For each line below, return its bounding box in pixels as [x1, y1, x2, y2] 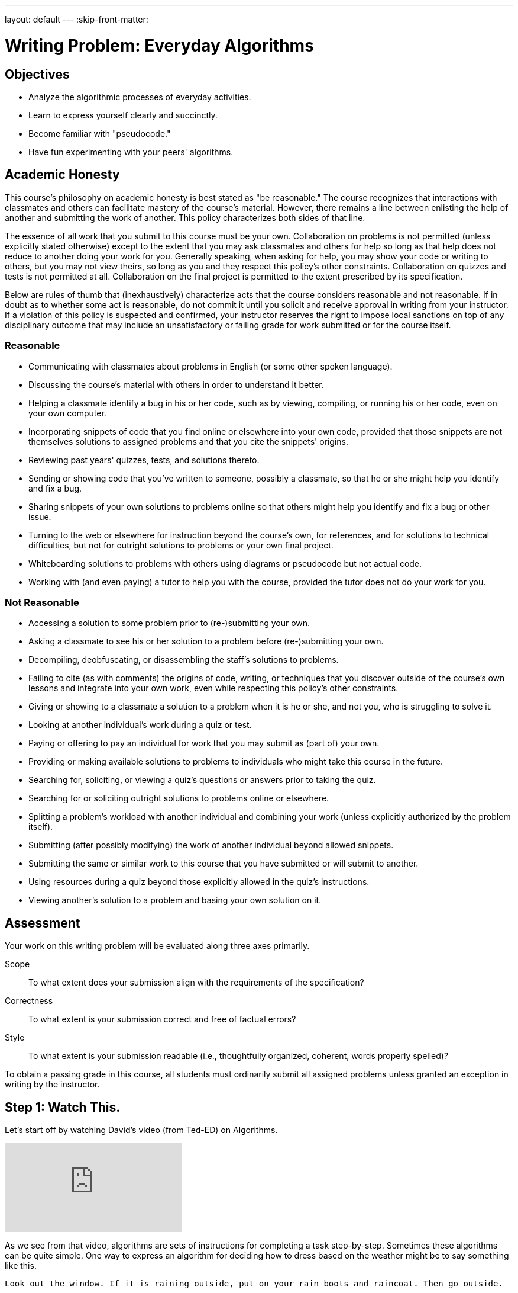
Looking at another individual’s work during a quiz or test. [28, 720, 252, 730]
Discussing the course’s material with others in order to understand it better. [28, 379, 324, 390]
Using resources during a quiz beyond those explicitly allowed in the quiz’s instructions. [28, 877, 370, 887]
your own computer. [28, 408, 106, 418]
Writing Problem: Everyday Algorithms [5, 35, 314, 56]
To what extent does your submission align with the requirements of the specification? [28, 977, 364, 988]
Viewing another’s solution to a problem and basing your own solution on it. [28, 895, 322, 906]
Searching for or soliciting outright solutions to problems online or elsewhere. [28, 793, 329, 804]
